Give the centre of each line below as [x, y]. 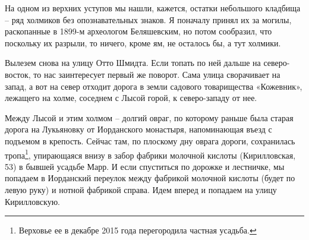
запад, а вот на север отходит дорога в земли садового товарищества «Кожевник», [154, 86]
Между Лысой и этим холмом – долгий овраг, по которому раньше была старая [149, 117]
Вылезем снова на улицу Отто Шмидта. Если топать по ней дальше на [133, 63]
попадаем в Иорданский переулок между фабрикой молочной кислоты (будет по [150, 178]
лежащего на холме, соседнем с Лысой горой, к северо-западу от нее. [131, 98]
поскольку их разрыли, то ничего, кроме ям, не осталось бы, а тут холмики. [143, 42]
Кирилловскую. [32, 201]
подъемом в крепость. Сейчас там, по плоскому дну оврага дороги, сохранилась [150, 140]
